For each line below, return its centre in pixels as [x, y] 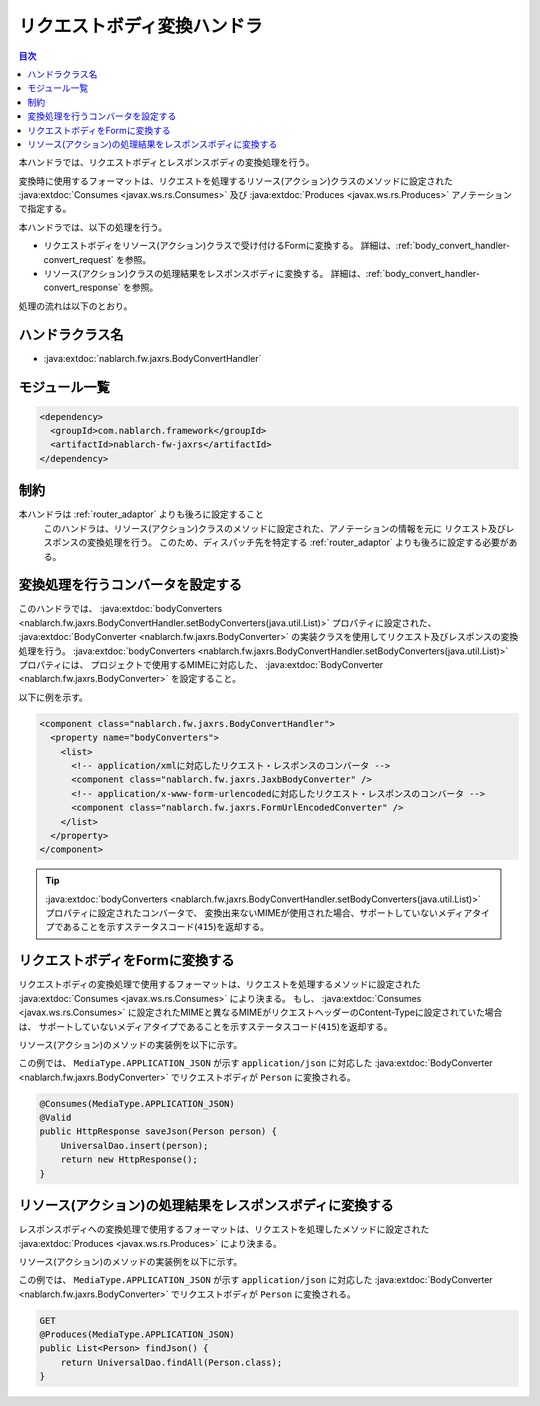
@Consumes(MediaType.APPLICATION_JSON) [137, 1103]
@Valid [55, 1118]
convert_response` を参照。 [101, 287]
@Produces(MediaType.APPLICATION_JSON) [137, 1334]
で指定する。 [45, 209]
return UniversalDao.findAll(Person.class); [171, 1362]
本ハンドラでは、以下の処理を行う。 [93, 227]
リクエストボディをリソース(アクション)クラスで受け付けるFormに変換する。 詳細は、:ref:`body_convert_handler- [276, 246]
